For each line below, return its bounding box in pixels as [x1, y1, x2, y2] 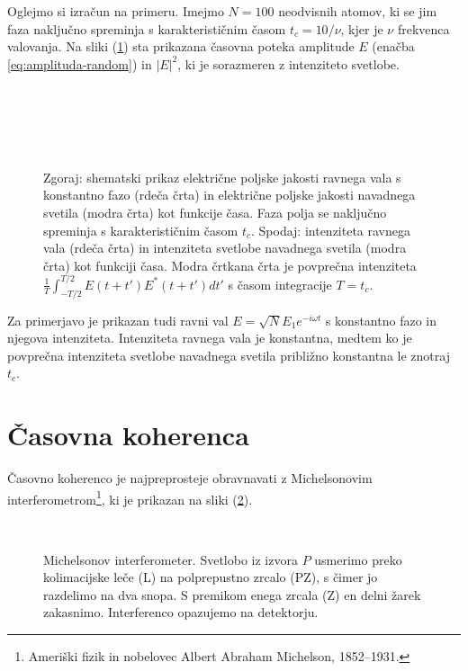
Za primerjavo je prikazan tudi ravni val [7, 310, 229, 329]
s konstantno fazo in [325, 310, 436, 329]
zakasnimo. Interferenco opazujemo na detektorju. [43, 603, 319, 622]
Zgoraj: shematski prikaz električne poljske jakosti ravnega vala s [43, 167, 401, 186]
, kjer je [340, 19, 383, 38]
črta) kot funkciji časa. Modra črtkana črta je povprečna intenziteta [43, 255, 417, 274]
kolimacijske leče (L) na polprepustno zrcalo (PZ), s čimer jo [43, 568, 378, 586]
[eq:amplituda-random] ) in [7, 54, 152, 73]
